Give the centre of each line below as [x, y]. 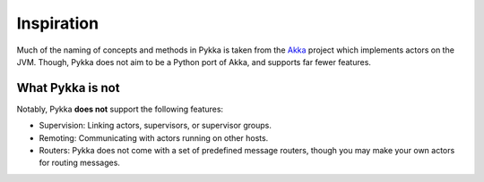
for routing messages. [80, 163]
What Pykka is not [68, 88]
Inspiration [57, 23]
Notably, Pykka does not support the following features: [120, 109]
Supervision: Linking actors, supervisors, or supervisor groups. [156, 126]
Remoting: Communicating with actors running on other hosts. [154, 137]
